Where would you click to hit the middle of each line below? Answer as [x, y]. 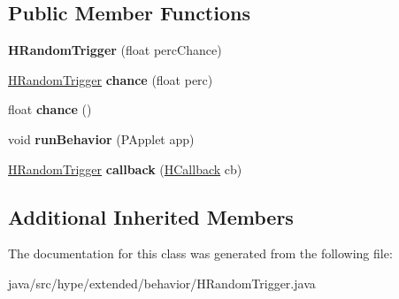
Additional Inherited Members [151, 216]
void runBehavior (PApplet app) [101, 138]
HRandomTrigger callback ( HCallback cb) [125, 169]
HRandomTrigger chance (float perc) [111, 79]
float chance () [50, 109]
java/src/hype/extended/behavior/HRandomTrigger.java [162, 283]
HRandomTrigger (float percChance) [115, 50]
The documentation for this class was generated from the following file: [200, 253]
